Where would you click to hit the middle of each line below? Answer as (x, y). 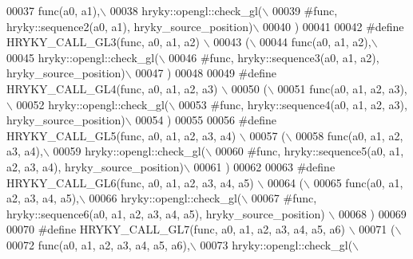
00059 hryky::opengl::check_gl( (129, 151)
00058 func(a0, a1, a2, (349, 135)
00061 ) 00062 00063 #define (264, 166)
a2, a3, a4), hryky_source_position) (95, 166)
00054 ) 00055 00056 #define (206, 120)
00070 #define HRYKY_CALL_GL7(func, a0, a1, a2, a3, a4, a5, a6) (176, 229)
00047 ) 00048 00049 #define (206, 73)
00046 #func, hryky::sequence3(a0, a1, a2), (274, 57)
